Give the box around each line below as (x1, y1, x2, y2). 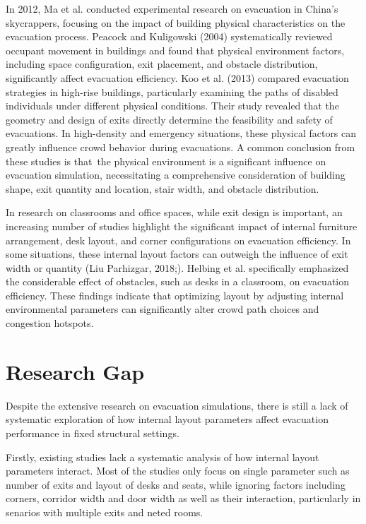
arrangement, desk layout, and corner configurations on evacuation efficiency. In (6, 232, 351, 247)
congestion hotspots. (6, 316, 94, 331)
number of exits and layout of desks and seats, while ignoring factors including (6, 477, 346, 492)
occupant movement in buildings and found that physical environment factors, (6, 42, 345, 57)
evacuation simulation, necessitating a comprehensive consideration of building (6, 167, 346, 182)
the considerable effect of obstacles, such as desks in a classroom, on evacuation (6, 274, 350, 289)
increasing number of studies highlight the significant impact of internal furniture (6, 218, 358, 233)
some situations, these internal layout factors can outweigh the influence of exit (6, 246, 348, 261)
